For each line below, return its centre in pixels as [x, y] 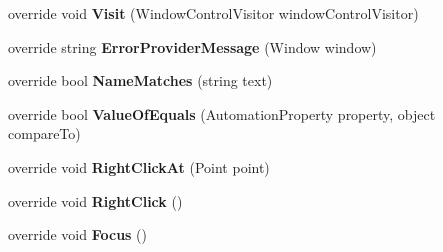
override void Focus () [78, 234]
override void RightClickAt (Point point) [139, 166]
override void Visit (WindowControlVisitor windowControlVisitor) [213, 13]
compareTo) [44, 133]
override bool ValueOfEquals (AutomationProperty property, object [222, 113]
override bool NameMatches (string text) [140, 80]
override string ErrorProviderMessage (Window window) [192, 46]
